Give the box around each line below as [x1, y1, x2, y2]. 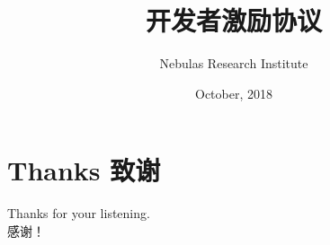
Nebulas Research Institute [159, 54, 308, 73]
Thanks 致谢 [7, 152, 161, 188]
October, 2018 [195, 83, 272, 102]
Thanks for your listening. [7, 204, 150, 223]
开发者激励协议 [145, 2, 322, 39]
